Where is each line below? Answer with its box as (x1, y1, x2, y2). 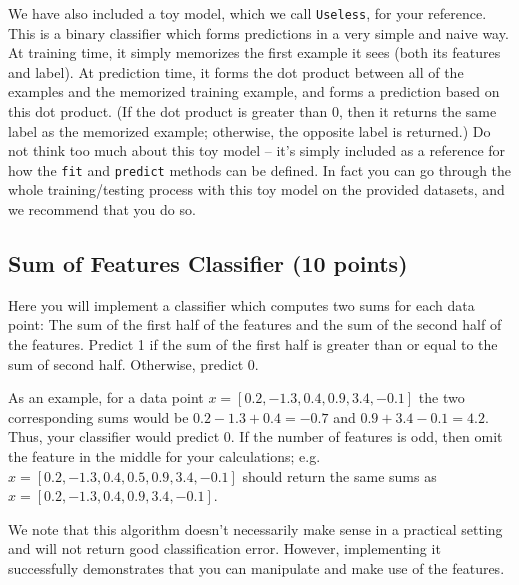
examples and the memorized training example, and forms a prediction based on (8, 81, 500, 102)
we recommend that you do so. (8, 199, 196, 220)
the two (418, 387, 465, 408)
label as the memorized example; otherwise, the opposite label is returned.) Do (8, 120, 491, 141)
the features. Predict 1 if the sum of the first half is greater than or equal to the (8, 334, 498, 355)
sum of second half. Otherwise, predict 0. (8, 353, 259, 374)
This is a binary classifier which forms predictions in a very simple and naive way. (8, 22, 509, 43)
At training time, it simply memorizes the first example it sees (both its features (8, 42, 501, 63)
